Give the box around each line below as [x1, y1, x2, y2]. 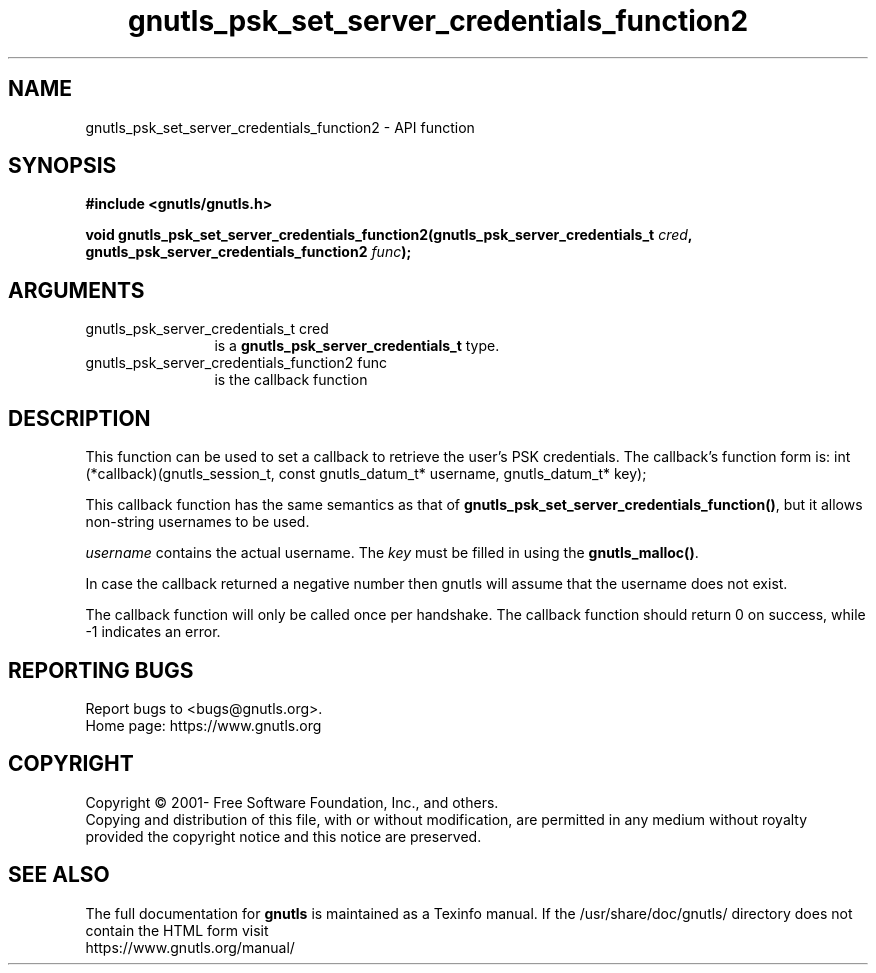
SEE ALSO [8, 862, 110, 888]
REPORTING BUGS [8, 657, 194, 683]
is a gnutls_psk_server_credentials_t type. [214, 337, 500, 355]
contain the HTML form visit [85, 921, 269, 939]
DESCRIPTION [8, 405, 151, 431]
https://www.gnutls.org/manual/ [85, 938, 295, 956]
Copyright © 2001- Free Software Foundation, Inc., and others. [85, 793, 499, 811]
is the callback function [214, 371, 368, 389]
